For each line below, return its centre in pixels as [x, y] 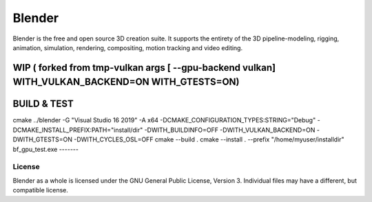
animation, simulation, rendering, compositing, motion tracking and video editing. [128, 47]
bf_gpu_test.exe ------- [46, 149]
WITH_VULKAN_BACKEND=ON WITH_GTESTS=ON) [126, 82]
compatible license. [41, 190]
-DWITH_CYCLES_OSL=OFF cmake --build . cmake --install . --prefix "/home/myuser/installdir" [209, 139]
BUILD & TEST [43, 104]
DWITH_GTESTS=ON [42, 139]
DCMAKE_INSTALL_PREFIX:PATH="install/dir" [78, 130]
